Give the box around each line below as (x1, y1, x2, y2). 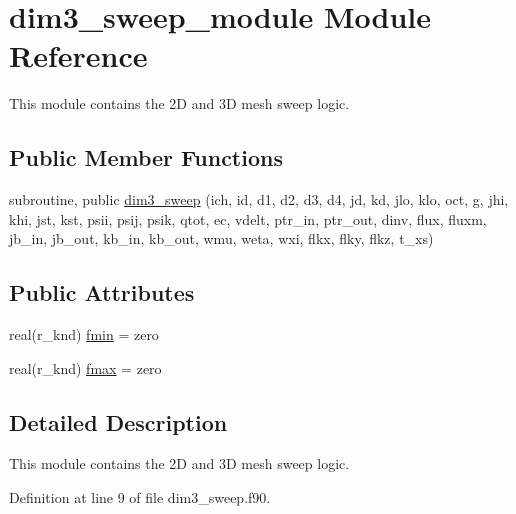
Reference (9, 35, 148, 76)
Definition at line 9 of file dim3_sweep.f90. (9, 487, 271, 508)
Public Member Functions (9, 142, 283, 173)
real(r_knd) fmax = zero (9, 357, 162, 378)
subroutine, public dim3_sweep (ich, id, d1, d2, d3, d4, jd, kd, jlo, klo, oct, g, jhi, (9, 189, 509, 210)
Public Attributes (9, 277, 195, 308)
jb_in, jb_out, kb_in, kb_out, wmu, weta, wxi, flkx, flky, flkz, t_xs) (9, 228, 434, 249)
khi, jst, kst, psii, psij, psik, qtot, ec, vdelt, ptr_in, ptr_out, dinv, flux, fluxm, (9, 208, 487, 229)
